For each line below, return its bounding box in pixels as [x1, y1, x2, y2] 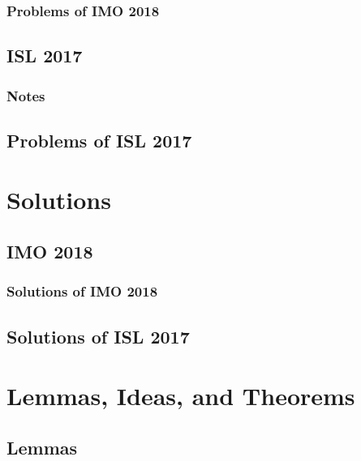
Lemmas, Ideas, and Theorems [6, 379, 355, 412]
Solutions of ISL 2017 [6, 323, 190, 348]
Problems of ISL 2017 [6, 127, 192, 152]
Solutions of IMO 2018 [6, 281, 158, 301]
